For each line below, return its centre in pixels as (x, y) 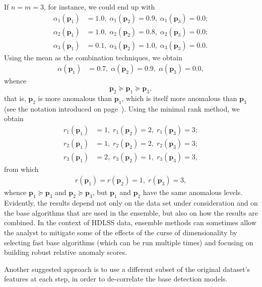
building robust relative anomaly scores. (66, 252)
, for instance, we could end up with (100, 7)
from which (21, 169)
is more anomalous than (75, 98)
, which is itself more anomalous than (179, 98)
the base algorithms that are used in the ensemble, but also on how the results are (131, 212)
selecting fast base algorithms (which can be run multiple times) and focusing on (129, 242)
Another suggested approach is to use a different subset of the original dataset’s (127, 269)
